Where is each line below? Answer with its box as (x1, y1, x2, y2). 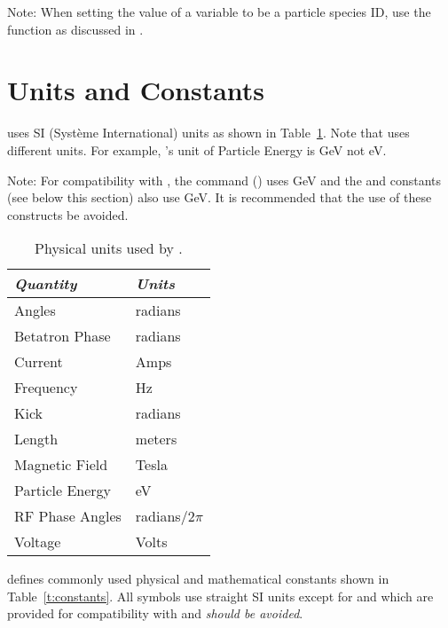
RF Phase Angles (14, 506, 122, 527)
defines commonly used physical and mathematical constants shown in (7, 569, 389, 588)
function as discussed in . (7, 20, 144, 38)
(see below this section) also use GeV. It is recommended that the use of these (7, 188, 432, 207)
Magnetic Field (14, 454, 108, 475)
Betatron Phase (14, 326, 111, 347)
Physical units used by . (35, 238, 183, 259)
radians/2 (135, 506, 195, 527)
